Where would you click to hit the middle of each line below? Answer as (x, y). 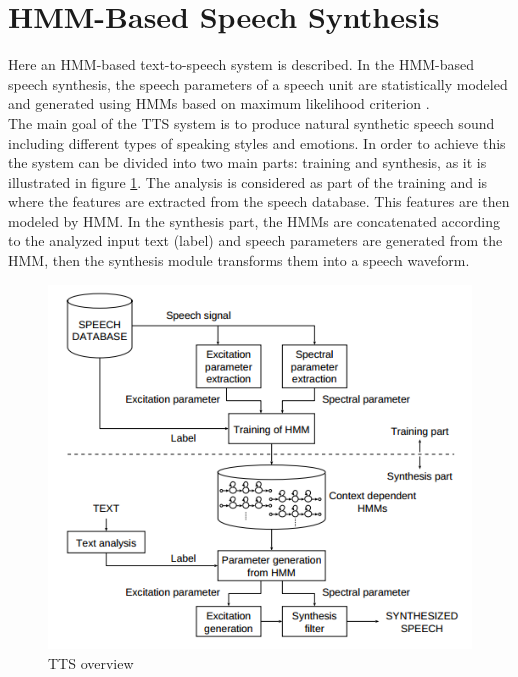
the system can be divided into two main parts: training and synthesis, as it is (247, 162)
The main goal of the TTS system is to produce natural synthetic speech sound (251, 122)
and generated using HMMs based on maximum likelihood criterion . (219, 103)
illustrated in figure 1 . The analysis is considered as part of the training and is (248, 181)
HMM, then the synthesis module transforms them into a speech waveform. (239, 260)
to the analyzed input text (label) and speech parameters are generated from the (255, 240)
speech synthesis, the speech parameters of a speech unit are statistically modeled (258, 83)
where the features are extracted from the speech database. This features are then (259, 201)
